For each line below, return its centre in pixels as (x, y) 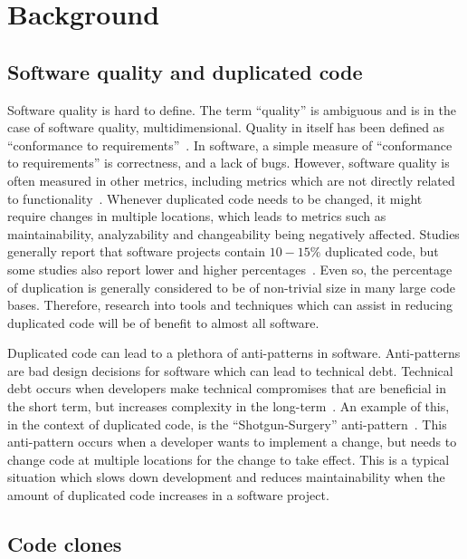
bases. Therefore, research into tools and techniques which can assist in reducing (230, 305)
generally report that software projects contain (137, 251)
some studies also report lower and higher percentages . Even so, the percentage (230, 269)
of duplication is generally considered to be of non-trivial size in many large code (232, 287)
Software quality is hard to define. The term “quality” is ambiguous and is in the (232, 109)
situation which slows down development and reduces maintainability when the (226, 477)
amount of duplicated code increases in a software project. (168, 495)
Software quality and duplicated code (185, 71)
